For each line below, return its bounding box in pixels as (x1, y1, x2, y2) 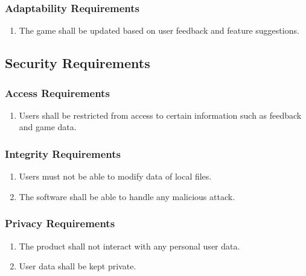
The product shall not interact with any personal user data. (19, 239, 240, 252)
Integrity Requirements (5, 146, 121, 161)
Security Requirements (5, 54, 150, 72)
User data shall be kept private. (19, 260, 136, 272)
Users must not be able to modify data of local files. (19, 170, 212, 183)
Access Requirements (5, 85, 110, 100)
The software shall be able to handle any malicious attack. (19, 190, 235, 202)
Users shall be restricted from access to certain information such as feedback (19, 108, 302, 121)
